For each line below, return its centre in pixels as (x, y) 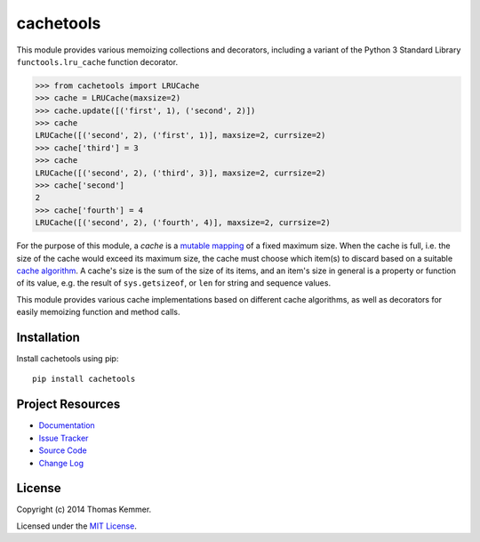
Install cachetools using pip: (68, 359)
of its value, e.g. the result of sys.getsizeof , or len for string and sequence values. (174, 283)
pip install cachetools (84, 379)
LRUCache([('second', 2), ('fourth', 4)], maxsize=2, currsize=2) (183, 223)
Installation (48, 337)
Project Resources (68, 404)
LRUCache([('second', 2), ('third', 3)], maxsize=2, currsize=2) (180, 173)
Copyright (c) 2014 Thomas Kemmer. (84, 510)
